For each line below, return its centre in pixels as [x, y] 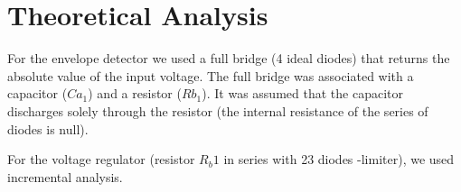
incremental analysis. [65, 176]
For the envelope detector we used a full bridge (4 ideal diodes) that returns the [229, 58]
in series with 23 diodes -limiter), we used [339, 159]
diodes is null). [48, 128]
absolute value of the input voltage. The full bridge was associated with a [211, 75]
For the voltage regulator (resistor [101, 159]
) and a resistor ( [135, 93]
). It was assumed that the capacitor [302, 93]
